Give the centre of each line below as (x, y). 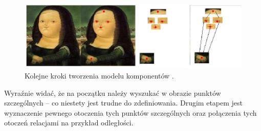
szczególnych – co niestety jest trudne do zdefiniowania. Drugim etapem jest (124, 103)
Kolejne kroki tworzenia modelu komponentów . (99, 75)
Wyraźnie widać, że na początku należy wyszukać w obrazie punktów (113, 93)
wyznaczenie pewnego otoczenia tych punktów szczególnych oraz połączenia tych (130, 112)
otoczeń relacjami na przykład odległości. (69, 123)
